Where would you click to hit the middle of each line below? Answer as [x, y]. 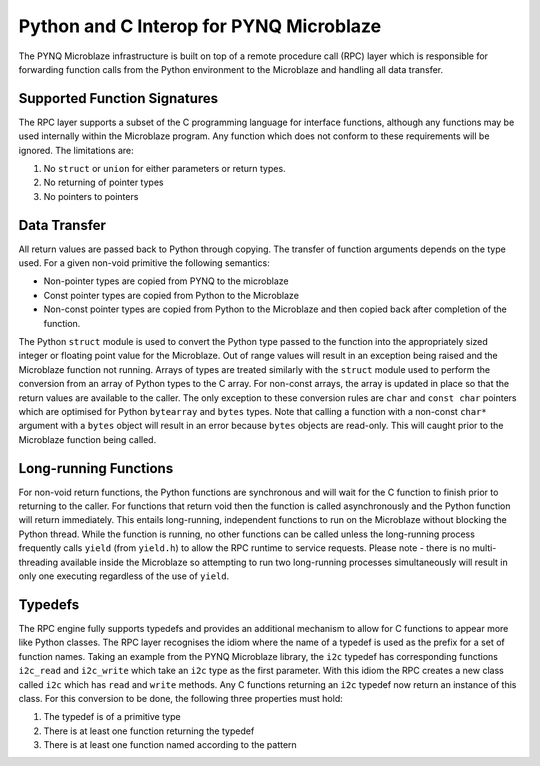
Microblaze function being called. [87, 439]
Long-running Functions [96, 468]
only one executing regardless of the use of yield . [124, 576]
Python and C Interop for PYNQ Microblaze [200, 26]
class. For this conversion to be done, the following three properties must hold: [181, 698]
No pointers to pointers [91, 196]
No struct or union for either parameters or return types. [164, 169]
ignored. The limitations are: [76, 150]
